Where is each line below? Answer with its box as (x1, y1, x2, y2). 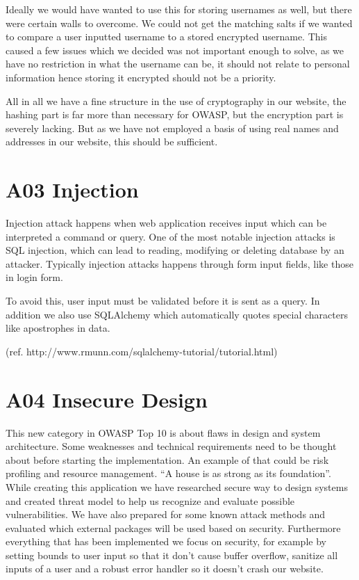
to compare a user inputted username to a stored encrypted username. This (6, 29, 327, 44)
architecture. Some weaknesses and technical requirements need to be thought (6, 439, 337, 453)
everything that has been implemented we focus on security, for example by (6, 534, 326, 549)
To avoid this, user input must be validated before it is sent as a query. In (6, 293, 320, 308)
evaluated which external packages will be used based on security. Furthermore (6, 520, 341, 535)
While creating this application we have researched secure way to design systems (6, 479, 348, 494)
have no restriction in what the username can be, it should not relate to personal (6, 56, 350, 71)
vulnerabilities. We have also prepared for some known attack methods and (6, 507, 326, 522)
